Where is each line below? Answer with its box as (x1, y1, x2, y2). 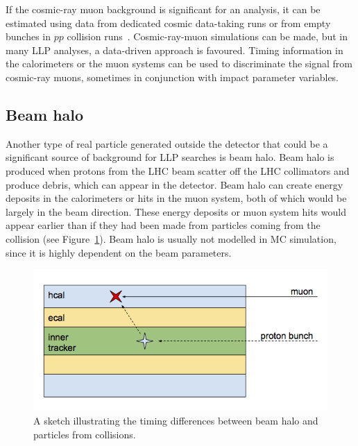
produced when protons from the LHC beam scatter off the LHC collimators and (6, 163, 350, 178)
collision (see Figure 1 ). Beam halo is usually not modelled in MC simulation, (6, 231, 336, 246)
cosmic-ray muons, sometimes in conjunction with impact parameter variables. (6, 69, 339, 84)
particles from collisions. (33, 427, 136, 441)
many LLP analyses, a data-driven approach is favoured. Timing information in (6, 42, 343, 57)
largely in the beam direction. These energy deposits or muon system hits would (6, 204, 346, 218)
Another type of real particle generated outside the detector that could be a (6, 136, 328, 151)
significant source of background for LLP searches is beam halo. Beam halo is (6, 150, 334, 164)
